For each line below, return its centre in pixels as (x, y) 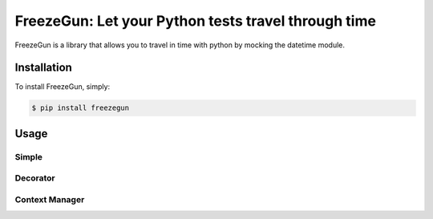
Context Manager (50, 199)
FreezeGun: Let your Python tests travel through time (196, 21)
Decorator (35, 178)
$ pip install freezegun (81, 108)
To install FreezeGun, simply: (63, 87)
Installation (43, 68)
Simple (29, 156)
